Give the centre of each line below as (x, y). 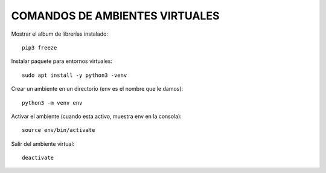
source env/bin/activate (59, 130)
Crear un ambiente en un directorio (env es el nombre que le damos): (97, 89)
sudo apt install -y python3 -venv (75, 75)
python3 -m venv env (52, 103)
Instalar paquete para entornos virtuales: (62, 61)
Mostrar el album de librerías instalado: (60, 34)
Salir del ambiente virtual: (43, 144)
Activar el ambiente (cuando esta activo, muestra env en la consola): (97, 116)
